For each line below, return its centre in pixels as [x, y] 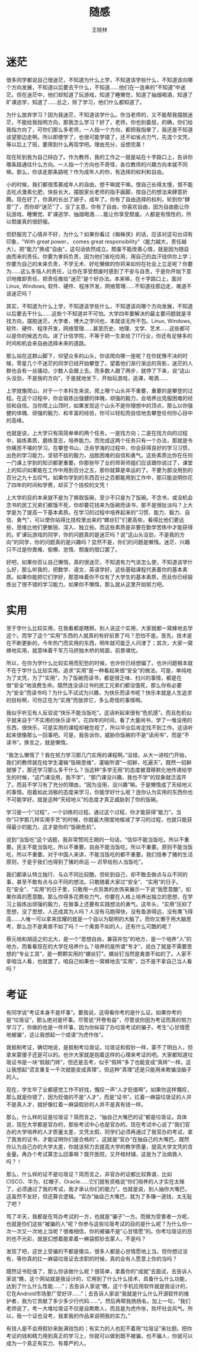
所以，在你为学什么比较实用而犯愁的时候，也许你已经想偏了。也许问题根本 [97, 663]
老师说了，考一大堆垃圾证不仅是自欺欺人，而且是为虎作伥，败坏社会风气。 [97, 1308]
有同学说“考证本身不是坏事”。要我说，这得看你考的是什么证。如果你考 [92, 1012]
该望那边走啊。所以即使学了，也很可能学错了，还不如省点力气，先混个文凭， [99, 137]
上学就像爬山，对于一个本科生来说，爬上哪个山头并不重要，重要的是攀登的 [97, 391]
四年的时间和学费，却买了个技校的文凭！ [60, 485]
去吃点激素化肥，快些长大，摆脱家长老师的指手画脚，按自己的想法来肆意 [94, 192]
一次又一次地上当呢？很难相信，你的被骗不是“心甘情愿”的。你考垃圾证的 [99, 1231]
